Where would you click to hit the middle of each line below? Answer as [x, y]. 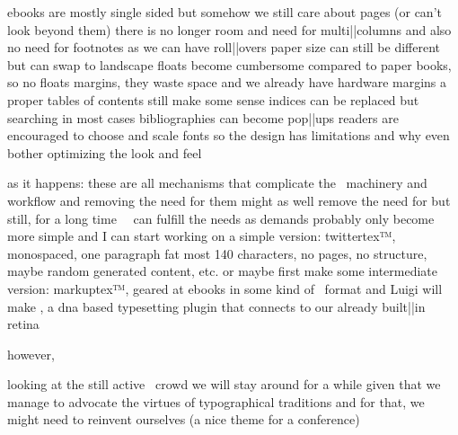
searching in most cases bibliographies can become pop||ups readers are [203, 117]
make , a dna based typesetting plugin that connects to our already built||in [216, 306]
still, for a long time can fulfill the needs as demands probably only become [221, 218]
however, [31, 354]
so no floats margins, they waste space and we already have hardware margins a [227, 82]
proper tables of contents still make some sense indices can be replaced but [213, 99]
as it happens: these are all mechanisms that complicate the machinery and [217, 183]
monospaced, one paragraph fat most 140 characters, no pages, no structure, [217, 253]
